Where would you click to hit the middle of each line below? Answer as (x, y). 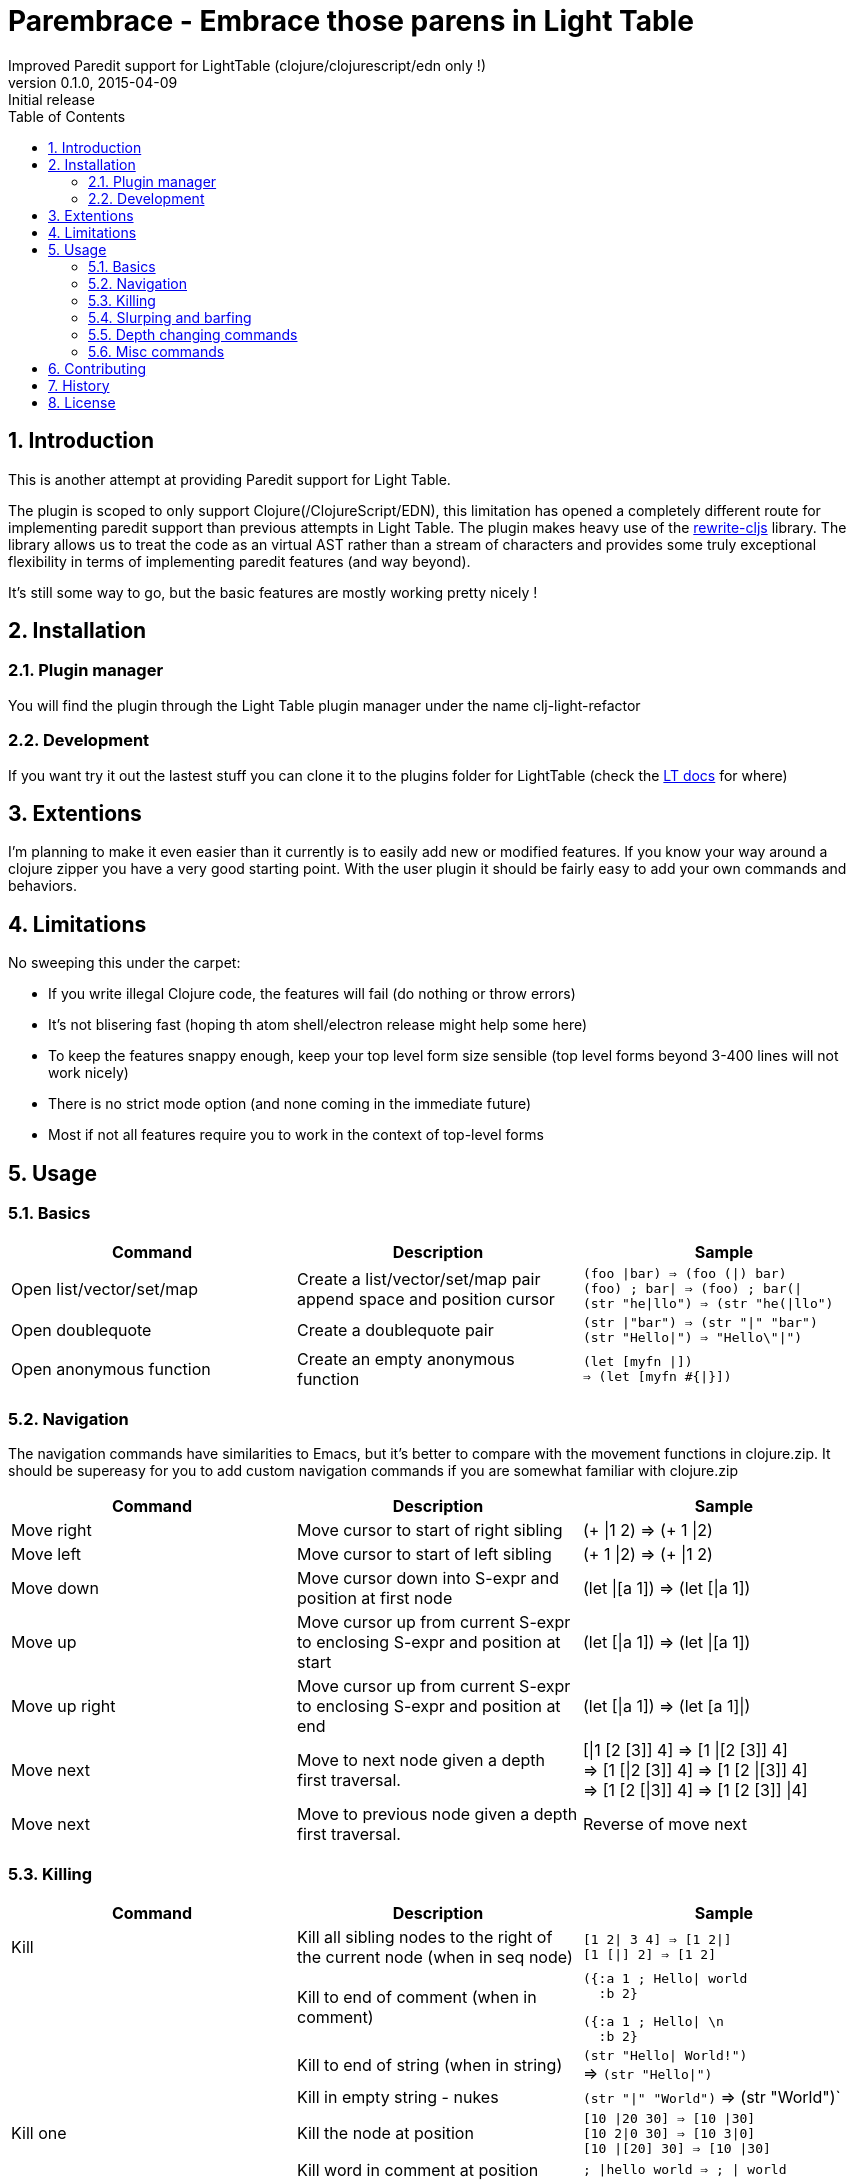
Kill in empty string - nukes (397, 2096)
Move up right (63, 1706)
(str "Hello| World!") (665, 2055)
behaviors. (43, 886)
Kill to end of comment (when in (416, 1997)
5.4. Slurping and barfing (170, 317)
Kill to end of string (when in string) (429, 2065)
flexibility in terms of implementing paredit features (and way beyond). (239, 561)
